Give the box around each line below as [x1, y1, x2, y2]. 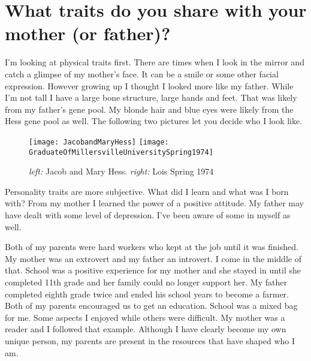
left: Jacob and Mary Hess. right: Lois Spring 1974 [29, 165, 214, 178]
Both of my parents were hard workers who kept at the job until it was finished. [5, 240, 298, 253]
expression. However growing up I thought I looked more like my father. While [5, 79, 294, 92]
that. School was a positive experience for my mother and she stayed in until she [5, 264, 301, 276]
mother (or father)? [5, 21, 171, 46]
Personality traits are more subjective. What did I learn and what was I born [5, 185, 289, 197]
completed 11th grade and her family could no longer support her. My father [5, 275, 287, 288]
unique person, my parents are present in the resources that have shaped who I [5, 334, 295, 347]
